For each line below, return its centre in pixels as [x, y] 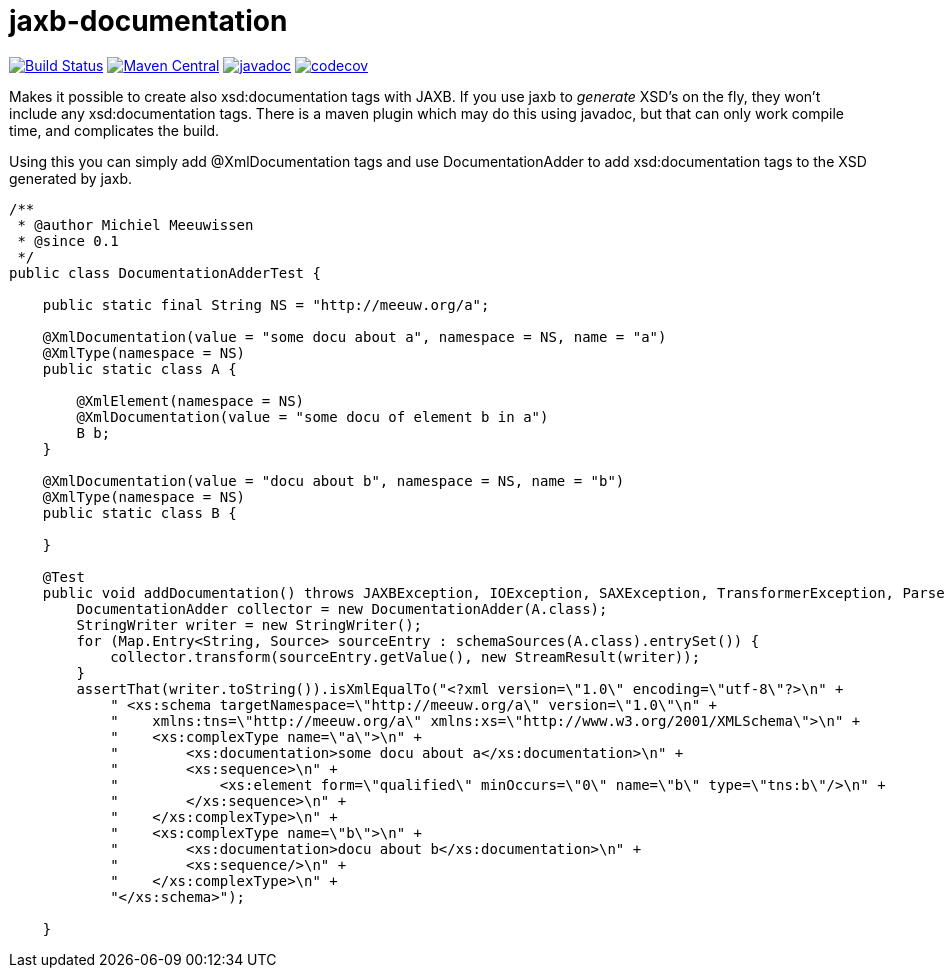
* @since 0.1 [68, 240]
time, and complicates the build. [114, 130]
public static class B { [139, 512]
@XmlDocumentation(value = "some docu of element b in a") [312, 416]
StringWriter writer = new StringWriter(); [249, 624]
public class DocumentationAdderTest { [165, 272]
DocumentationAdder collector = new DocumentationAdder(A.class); [342, 608]
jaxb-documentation [148, 21]
